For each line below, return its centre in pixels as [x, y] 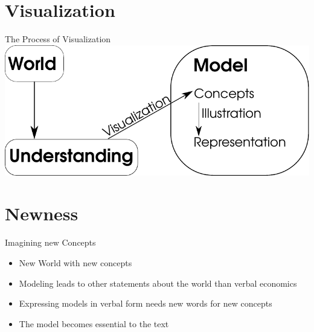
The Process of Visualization [58, 39]
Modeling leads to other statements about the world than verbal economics [158, 283]
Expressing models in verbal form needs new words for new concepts [146, 303]
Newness [42, 213]
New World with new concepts [75, 262]
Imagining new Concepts [50, 242]
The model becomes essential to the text [94, 323]
